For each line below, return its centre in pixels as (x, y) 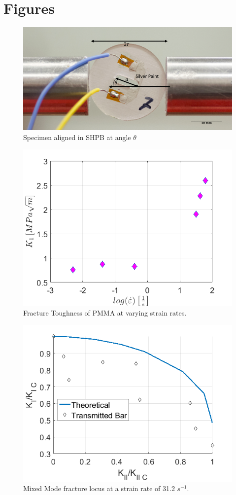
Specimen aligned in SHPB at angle (77, 137)
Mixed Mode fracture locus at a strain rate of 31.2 (99, 488)
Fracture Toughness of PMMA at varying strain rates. (105, 313)
